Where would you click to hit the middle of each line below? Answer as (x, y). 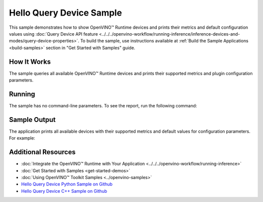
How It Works (30, 62)
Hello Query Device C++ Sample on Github (64, 191)
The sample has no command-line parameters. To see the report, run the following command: (103, 105)
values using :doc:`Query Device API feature (54, 34)
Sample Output (32, 120)
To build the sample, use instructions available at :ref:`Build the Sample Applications (164, 41)
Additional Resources (42, 152)
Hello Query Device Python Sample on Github (67, 184)
